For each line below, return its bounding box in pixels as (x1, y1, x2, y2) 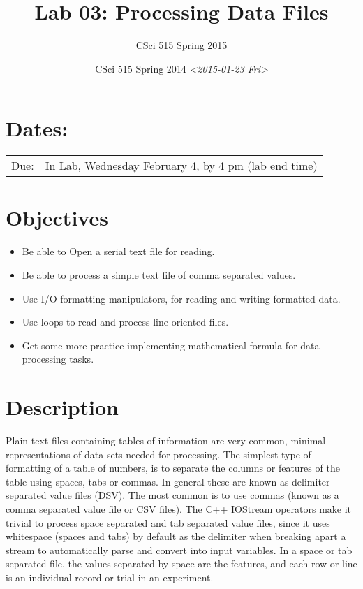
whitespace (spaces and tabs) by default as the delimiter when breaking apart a (6, 529, 346, 544)
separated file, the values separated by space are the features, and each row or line (6, 556, 357, 571)
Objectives (6, 203, 108, 232)
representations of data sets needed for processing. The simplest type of (6, 446, 311, 461)
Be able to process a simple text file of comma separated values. (22, 267, 296, 282)
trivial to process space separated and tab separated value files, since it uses (6, 515, 330, 530)
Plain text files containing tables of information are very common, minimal (6, 433, 326, 448)
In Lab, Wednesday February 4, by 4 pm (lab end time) (45, 157, 318, 174)
